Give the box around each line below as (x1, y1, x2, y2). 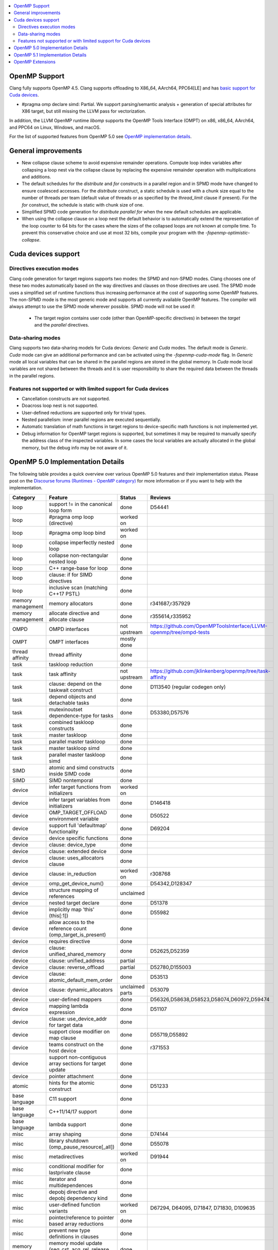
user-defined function (48, 1201, 100, 1208)
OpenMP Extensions (13, 59, 56, 65)
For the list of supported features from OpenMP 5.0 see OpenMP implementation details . (9, 133, 192, 139)
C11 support (48, 1095, 77, 1102)
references (48, 892, 75, 899)
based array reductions (48, 1220, 104, 1227)
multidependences (48, 1181, 93, 1188)
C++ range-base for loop (48, 564, 108, 571)
